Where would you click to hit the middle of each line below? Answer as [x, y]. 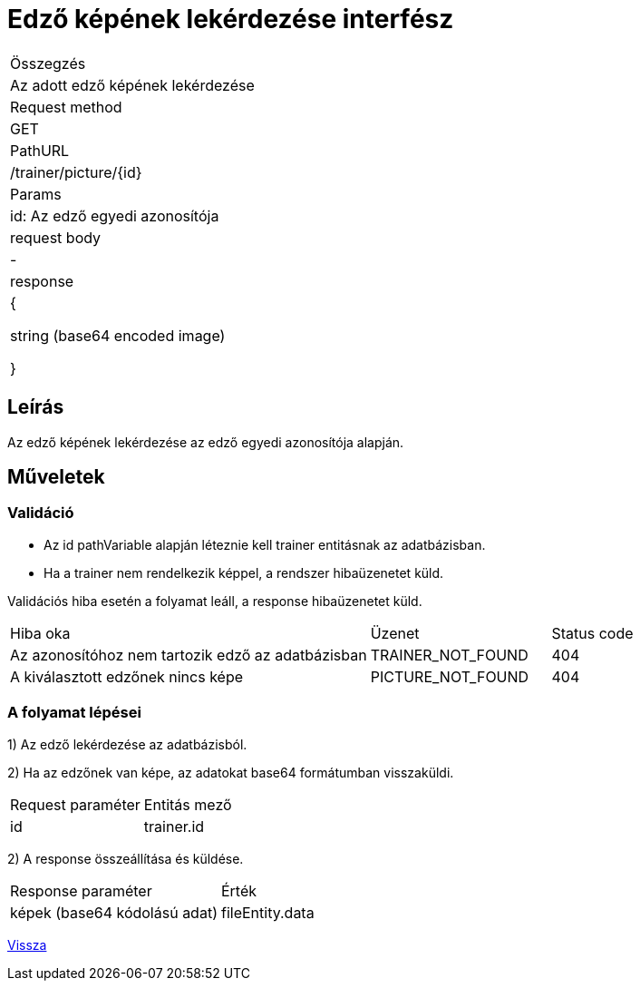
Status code [592, 633]
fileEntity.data [267, 912]
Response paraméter [81, 890]
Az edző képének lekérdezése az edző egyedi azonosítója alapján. [206, 442]
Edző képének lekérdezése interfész [231, 19]
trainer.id [174, 826]
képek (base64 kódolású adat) [114, 912]
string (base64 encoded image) [118, 335]
